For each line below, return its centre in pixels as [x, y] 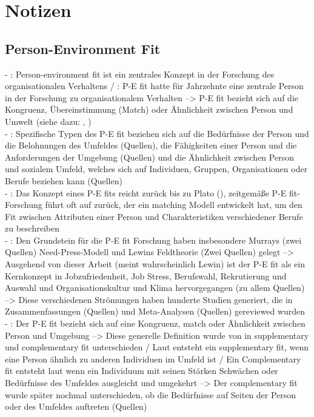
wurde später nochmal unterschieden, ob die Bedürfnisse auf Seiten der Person [151, 394]
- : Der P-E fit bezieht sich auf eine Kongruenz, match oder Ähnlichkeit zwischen [155, 323]
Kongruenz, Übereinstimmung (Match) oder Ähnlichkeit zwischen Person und [149, 109]
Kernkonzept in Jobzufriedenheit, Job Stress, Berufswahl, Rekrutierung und [146, 275]
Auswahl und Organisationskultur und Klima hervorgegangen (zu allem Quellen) [155, 288]
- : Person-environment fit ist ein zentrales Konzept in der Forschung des [140, 74]
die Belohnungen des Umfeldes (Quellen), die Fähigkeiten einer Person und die [151, 145]
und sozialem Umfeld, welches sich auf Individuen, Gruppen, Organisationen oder [156, 169]
